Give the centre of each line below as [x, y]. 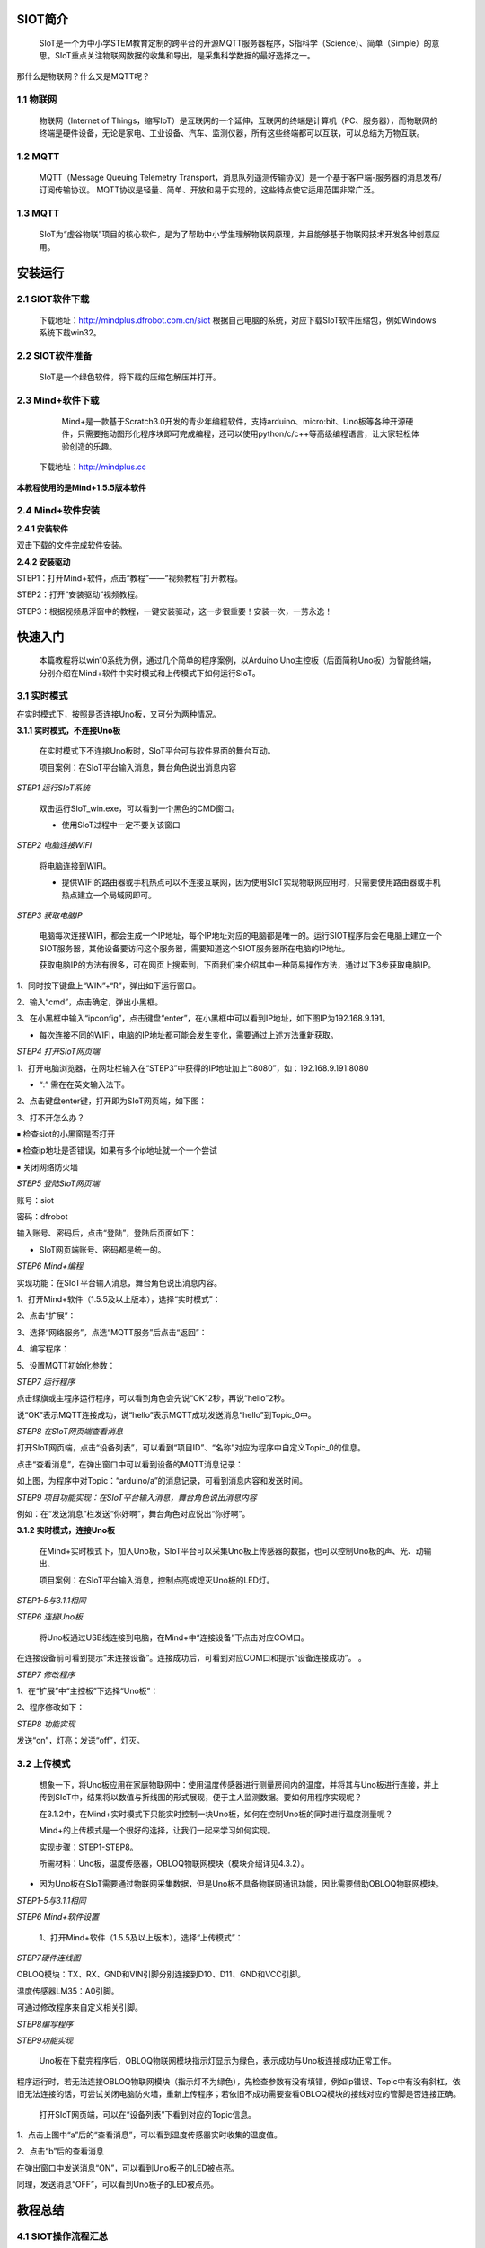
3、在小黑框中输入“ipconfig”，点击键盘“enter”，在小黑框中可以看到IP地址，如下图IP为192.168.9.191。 [203, 1018]
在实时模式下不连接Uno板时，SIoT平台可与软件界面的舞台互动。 [157, 751]
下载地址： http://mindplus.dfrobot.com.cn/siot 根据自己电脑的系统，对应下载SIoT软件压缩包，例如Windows [238, 320]
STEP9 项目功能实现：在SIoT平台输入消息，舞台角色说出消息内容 [137, 1497]
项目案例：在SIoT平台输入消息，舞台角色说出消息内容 [138, 767]
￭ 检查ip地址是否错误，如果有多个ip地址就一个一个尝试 [117, 1150]
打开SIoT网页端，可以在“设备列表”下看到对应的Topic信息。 [147, 2114]
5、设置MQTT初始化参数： [66, 1365]
